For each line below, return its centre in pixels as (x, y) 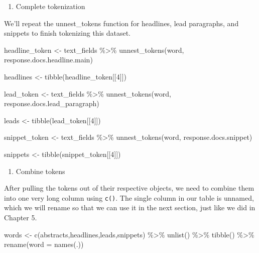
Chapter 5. (21, 217)
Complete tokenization (50, 6)
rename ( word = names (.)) (44, 244)
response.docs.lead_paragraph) (52, 103)
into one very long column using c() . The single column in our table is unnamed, (129, 197)
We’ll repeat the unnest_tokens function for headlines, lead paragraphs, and (121, 23)
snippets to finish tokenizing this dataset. (68, 33)
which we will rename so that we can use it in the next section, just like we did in (130, 207)
